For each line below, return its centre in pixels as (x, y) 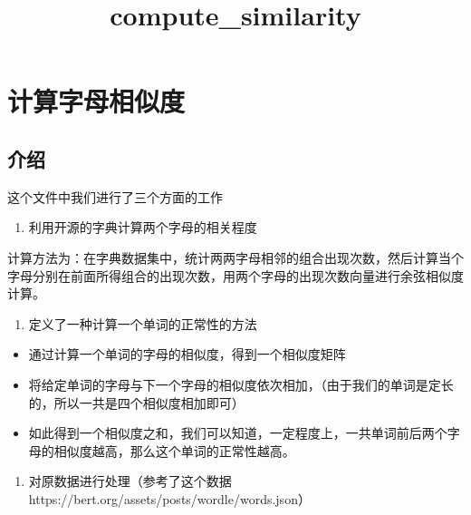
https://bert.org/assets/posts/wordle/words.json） (169, 498)
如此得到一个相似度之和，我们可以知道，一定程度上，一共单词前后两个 (238, 433)
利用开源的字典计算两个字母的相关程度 (143, 227)
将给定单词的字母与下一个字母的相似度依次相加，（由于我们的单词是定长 (241, 384)
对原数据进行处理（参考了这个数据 (130, 481)
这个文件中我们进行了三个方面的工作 (115, 196)
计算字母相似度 (96, 101)
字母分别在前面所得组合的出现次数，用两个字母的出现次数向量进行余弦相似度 (235, 275)
